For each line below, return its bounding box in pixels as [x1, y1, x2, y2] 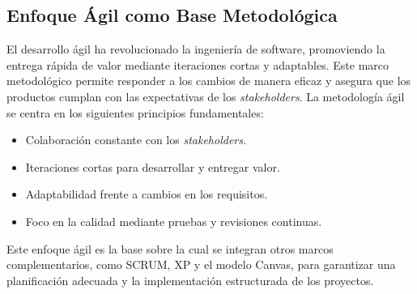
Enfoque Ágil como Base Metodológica [6, 2, 338, 28]
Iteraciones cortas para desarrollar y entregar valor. [25, 158, 280, 175]
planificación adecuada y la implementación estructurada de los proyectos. [6, 271, 374, 288]
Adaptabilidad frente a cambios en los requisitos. [25, 185, 268, 202]
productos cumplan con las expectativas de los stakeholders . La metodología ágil [6, 87, 405, 104]
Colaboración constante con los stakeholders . [25, 131, 246, 148]
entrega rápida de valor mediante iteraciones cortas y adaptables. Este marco [6, 56, 389, 73]
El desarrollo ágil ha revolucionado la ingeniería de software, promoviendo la [6, 40, 385, 58]
